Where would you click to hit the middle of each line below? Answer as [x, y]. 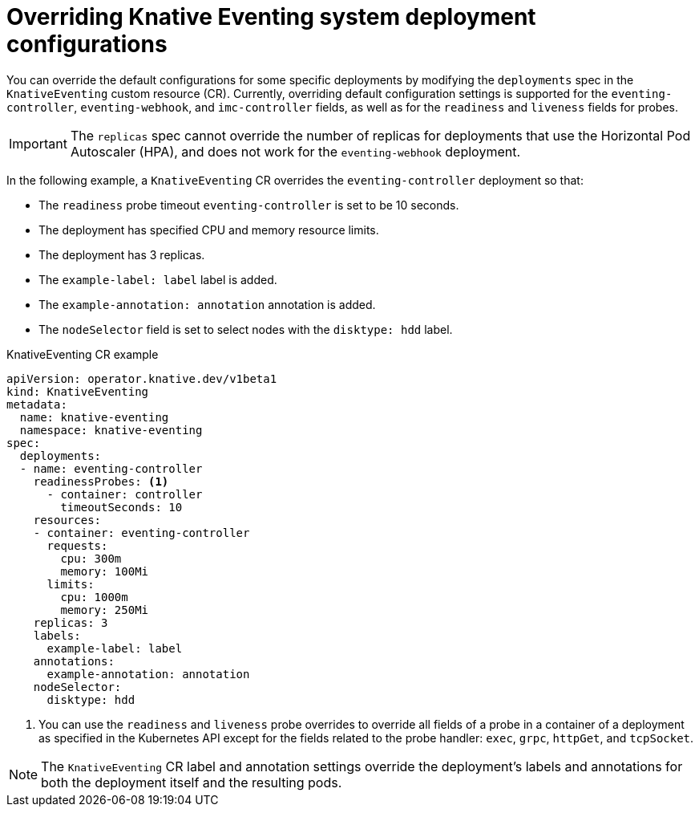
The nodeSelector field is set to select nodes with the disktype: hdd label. [246, 329]
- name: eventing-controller [111, 468]
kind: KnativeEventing [78, 391]
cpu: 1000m [94, 597]
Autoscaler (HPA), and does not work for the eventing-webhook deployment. [295, 151]
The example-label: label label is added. [158, 279]
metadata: [37, 404]
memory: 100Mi [105, 571]
